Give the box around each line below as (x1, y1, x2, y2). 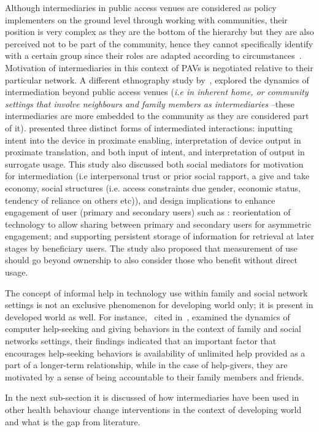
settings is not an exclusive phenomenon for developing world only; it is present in (5, 298, 313, 311)
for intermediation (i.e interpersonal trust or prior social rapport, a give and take (5, 169, 310, 182)
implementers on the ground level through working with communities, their (5, 13, 288, 26)
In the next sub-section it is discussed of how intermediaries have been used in (5, 391, 299, 404)
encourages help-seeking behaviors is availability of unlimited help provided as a (5, 346, 306, 359)
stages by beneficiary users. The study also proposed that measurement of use (5, 241, 298, 254)
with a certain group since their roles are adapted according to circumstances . (5, 49, 302, 62)
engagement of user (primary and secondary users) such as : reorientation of (5, 206, 291, 218)
